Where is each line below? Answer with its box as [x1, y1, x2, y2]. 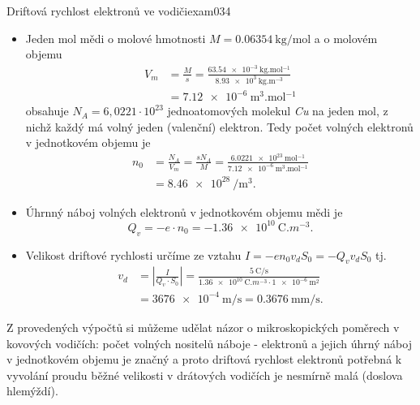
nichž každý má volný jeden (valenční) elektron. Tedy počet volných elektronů [25, 118, 414, 135]
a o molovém [314, 29, 378, 46]
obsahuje [25, 102, 69, 119]
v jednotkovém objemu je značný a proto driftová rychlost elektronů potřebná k [6, 351, 402, 368]
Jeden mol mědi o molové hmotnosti [25, 29, 206, 46]
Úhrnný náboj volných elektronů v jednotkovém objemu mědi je [25, 203, 343, 220]
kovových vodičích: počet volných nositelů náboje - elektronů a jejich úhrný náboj [6, 334, 412, 351]
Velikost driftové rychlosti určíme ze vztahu [25, 246, 242, 263]
